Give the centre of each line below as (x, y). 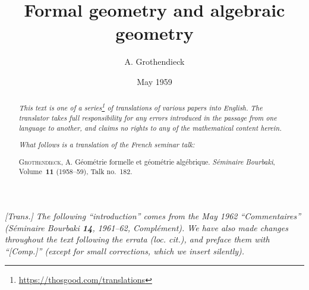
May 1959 (154, 81)
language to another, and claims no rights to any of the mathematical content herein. (150, 127)
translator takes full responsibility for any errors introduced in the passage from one (148, 117)
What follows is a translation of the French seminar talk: (107, 145)
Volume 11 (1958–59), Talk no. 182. (75, 172)
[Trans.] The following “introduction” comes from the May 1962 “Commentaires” (153, 215)
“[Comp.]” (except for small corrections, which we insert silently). (125, 250)
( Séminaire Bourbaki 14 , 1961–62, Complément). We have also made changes (146, 227)
